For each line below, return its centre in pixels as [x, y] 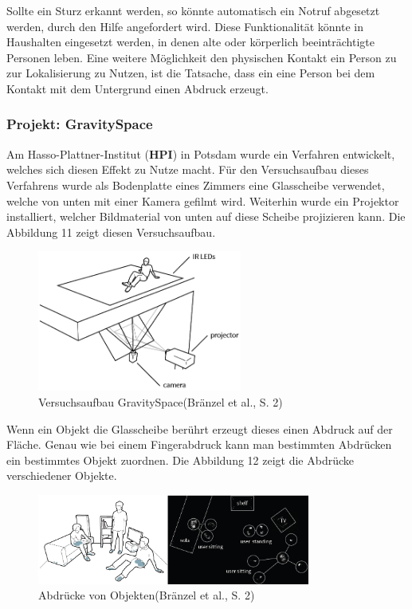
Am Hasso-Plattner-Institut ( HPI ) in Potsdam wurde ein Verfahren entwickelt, [201, 153]
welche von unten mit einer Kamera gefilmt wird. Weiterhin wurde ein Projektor [203, 200]
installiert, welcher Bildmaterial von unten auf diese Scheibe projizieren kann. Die [206, 216]
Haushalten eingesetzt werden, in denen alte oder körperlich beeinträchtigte [190, 42]
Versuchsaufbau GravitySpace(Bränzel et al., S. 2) [161, 401]
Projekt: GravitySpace [80, 124]
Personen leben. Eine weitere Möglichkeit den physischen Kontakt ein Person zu [202, 57]
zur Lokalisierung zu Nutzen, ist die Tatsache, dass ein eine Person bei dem [191, 73]
